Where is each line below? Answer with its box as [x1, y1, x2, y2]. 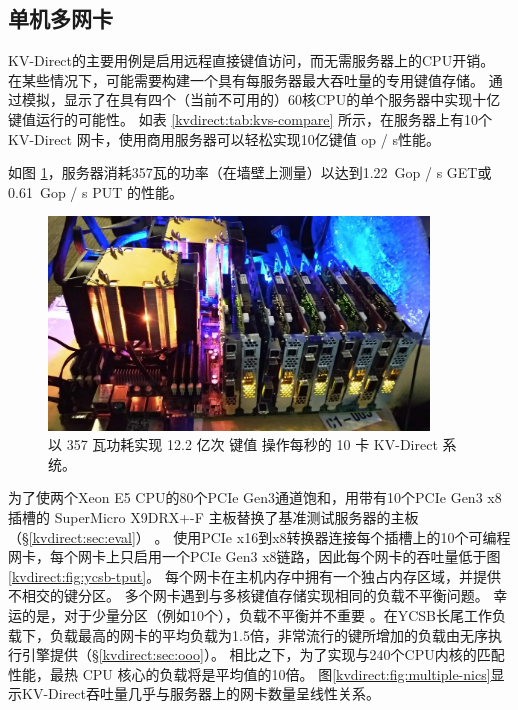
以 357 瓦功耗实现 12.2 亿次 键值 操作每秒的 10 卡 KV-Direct [48, 434, 438, 455]
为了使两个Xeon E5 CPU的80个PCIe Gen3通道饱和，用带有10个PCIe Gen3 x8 [8, 487, 502, 508]
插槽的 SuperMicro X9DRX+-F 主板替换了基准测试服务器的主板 [8, 507, 419, 527]
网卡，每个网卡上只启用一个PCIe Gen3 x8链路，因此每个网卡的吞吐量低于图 [8, 546, 501, 567]
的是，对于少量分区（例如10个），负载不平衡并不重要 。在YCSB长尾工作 [21, 604, 492, 625]
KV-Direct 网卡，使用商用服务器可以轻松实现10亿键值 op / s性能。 [8, 128, 440, 149]
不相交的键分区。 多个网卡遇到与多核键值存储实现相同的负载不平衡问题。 [8, 585, 489, 606]
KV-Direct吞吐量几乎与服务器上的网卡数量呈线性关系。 [21, 683, 381, 704]
